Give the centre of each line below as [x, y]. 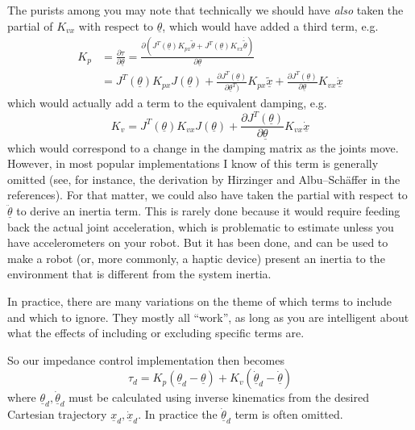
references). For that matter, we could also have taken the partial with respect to [207, 195]
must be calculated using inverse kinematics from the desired [219, 397]
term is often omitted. [289, 414]
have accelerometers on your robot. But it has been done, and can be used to [198, 242]
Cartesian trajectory [57, 414]
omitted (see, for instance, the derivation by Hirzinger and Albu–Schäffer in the [204, 179]
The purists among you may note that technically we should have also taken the [205, 10]
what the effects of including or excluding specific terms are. [156, 333]
